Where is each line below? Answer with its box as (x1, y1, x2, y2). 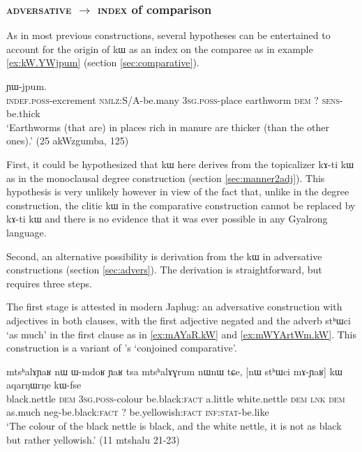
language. (6, 225, 47, 239)
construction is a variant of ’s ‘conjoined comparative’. (6, 340, 237, 355)
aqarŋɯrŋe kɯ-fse (6, 377, 82, 392)
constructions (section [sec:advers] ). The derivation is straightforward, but (6, 262, 322, 277)
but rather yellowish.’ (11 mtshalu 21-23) (6, 432, 180, 446)
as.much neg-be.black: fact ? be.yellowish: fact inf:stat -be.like (6, 405, 269, 419)
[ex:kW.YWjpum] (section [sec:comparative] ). (6, 55, 199, 70)
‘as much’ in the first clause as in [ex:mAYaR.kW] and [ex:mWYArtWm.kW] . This (6, 326, 357, 341)
